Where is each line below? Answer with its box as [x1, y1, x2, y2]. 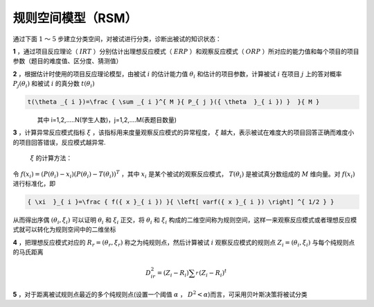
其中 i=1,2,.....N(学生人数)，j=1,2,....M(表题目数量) [37, 116, 177, 124]
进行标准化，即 [12, 179, 55, 188]
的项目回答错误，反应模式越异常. [12, 138, 107, 146]
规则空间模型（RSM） [12, 10, 138, 26]
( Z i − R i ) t [198, 267, 227, 279]
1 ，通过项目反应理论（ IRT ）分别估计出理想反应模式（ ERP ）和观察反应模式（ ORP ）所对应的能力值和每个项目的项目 [12, 47, 359, 55]
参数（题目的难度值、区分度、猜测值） [12, 57, 123, 65]
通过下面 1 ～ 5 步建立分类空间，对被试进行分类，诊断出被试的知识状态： [12, 35, 222, 43]
